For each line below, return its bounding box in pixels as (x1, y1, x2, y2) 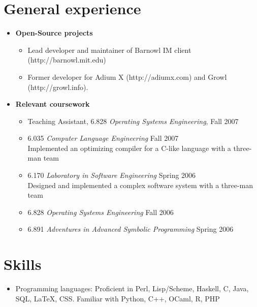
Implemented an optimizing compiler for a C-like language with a (27, 142, 231, 153)
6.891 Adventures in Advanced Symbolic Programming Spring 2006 (27, 224, 234, 234)
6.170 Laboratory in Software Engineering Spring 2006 (27, 170, 196, 180)
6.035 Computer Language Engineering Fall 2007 (27, 133, 179, 143)
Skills (4, 254, 42, 274)
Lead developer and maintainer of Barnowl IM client (27, 44, 191, 55)
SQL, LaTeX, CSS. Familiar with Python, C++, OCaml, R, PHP (15, 293, 220, 303)
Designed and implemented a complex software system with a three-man (27, 179, 253, 190)
